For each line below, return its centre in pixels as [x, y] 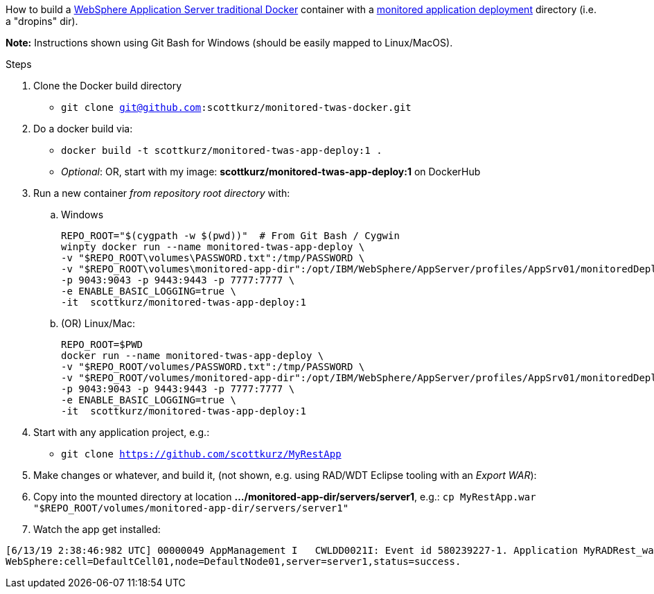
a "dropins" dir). [42, 21]
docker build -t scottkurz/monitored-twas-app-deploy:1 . [222, 150]
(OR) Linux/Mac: [98, 323]
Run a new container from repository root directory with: [162, 193]
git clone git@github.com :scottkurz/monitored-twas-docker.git [236, 107]
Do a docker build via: [83, 129]
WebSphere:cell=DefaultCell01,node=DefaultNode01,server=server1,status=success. [233, 561]
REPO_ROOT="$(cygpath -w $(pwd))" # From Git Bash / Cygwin [230, 236]
